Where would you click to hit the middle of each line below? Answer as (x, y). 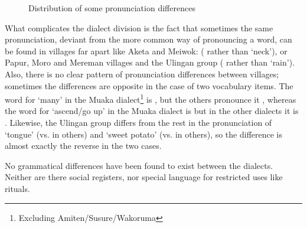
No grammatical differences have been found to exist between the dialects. (139, 165)
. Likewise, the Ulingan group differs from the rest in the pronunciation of (138, 122)
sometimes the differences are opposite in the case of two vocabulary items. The (149, 85)
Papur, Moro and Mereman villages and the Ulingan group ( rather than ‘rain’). (150, 62)
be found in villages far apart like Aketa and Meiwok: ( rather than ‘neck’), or (146, 51)
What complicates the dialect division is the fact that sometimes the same (139, 27)
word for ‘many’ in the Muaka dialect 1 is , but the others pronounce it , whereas (151, 98)
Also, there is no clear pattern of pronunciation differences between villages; (142, 74)
